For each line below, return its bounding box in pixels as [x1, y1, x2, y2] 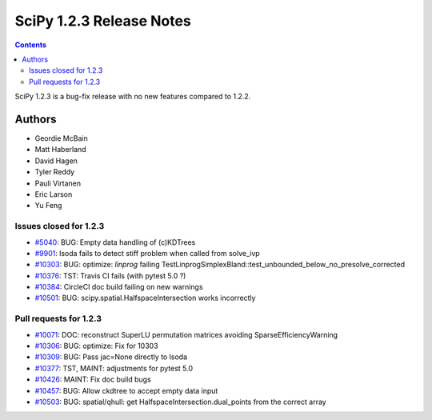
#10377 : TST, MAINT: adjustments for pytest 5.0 [34, 363, 194, 373]
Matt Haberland [34, 145, 87, 154]
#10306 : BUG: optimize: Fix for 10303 [34, 341, 159, 350]
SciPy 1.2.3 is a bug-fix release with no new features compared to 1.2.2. [14, 92, 251, 102]
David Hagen [34, 156, 78, 166]
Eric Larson [34, 189, 73, 199]
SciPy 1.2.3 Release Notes [14, 12, 191, 30]
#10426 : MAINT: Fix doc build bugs [34, 374, 151, 384]
